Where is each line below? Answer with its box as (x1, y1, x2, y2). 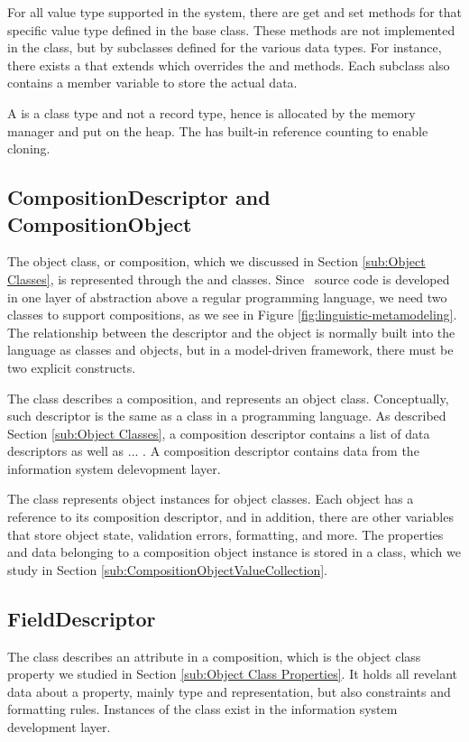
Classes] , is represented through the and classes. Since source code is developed (7, 269, 450, 288)
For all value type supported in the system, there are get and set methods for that (7, 3, 462, 21)
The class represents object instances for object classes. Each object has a (7, 489, 414, 508)
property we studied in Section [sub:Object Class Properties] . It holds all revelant (7, 664, 458, 683)
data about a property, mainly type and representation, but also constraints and (7, 682, 451, 700)
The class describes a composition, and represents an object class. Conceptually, (7, 388, 449, 407)
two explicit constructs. (7, 357, 136, 376)
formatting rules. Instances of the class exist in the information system (7, 700, 398, 719)
